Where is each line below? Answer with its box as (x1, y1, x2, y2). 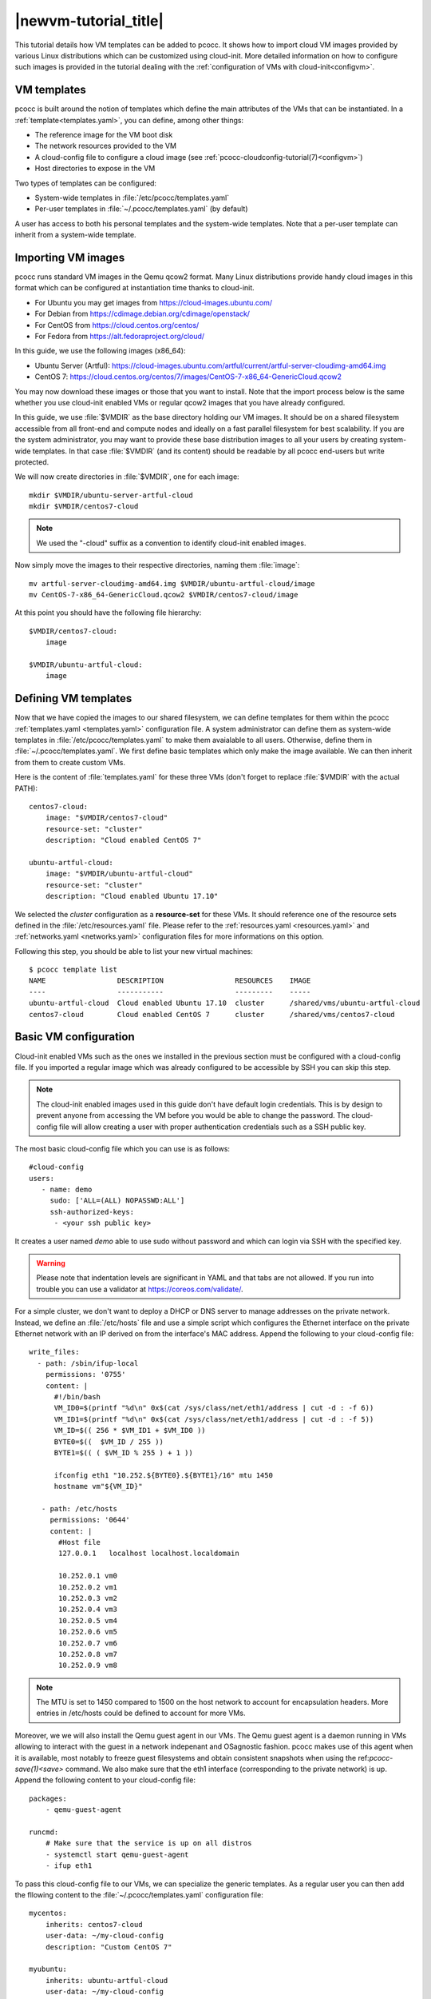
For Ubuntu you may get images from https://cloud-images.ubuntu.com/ (34, 297, 273, 307)
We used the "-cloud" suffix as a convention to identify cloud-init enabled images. (36, 538, 306, 548)
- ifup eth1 (45, 1861, 93, 1870)
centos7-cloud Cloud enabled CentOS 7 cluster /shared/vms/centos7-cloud (29, 1010, 395, 1019)
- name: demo (41, 1185, 93, 1195)
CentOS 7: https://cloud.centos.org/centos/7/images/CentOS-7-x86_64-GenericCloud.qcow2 (34, 372, 342, 381)
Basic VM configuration (14, 1030, 135, 1043)
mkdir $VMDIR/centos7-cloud (29, 502, 139, 511)
